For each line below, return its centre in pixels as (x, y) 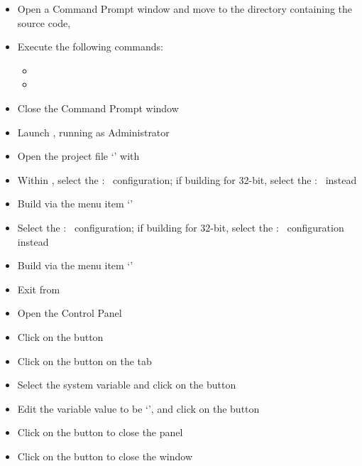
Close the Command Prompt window (98, 108)
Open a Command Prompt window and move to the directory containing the (185, 9)
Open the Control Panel (70, 313)
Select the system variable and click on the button (127, 385)
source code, (44, 22)
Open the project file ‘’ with (78, 156)
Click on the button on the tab (84, 361)
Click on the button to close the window (105, 456)
